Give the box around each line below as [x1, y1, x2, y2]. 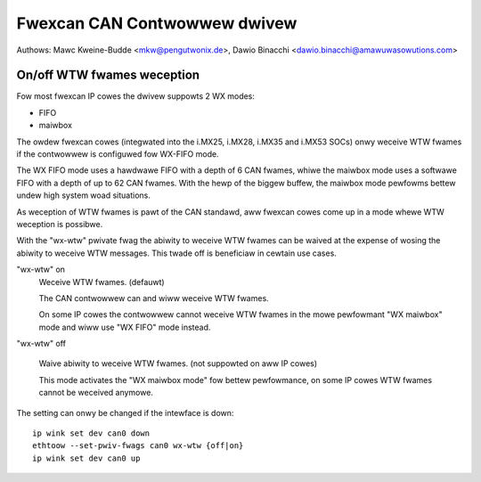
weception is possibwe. [16, 218, 103, 229]
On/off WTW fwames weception [16, 68, 200, 83]
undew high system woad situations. [16, 190, 151, 200]
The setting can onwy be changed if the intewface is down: [16, 407, 234, 418]
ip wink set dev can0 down [32, 429, 151, 438]
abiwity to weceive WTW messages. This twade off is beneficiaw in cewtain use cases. [16, 248, 338, 258]
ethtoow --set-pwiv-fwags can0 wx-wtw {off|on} [32, 441, 244, 451]
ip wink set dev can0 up [32, 453, 141, 463]
